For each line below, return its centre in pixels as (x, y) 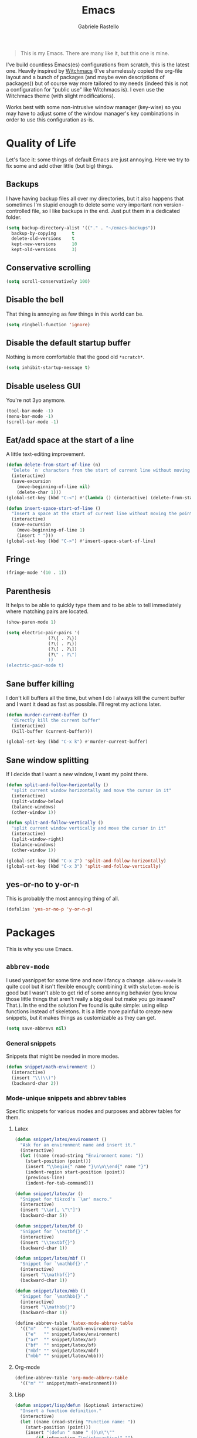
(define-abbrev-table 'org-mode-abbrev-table (71, 1378)
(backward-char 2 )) (35, 1083)
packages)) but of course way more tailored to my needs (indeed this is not (97, 83)
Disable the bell (35, 300)
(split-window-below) (38, 801)
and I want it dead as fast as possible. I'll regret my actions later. (84, 704)
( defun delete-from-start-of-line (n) (53, 465)
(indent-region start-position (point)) (75, 1172)
